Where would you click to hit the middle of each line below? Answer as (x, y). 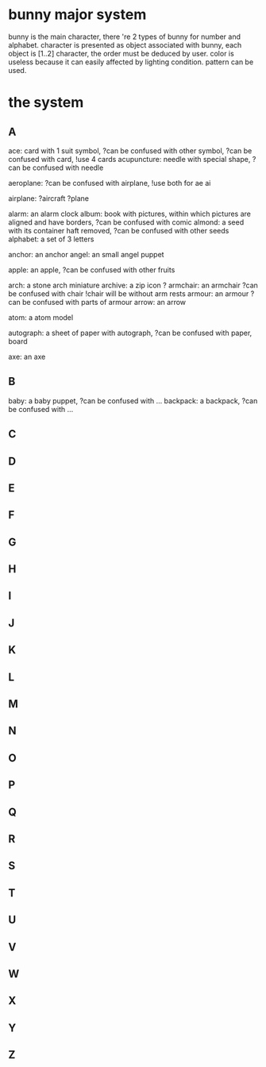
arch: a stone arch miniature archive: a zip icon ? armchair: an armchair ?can (133, 285)
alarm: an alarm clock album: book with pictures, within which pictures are (130, 214)
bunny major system (77, 15)
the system (46, 103)
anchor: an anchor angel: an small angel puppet (86, 254)
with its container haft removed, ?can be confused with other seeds (119, 230)
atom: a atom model (41, 317)
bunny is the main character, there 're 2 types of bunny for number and (124, 37)
